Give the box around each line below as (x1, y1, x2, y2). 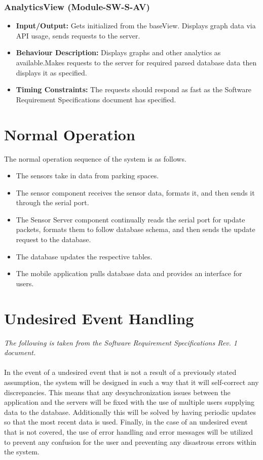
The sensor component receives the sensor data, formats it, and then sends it (16, 187, 255, 198)
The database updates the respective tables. (16, 251, 153, 261)
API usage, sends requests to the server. (16, 30, 140, 41)
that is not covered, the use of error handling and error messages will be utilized (4, 426, 253, 437)
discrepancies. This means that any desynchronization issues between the (4, 387, 231, 397)
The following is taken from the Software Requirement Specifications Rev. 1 (4, 337, 238, 348)
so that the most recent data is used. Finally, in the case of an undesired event (4, 416, 248, 427)
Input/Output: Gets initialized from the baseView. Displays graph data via (16, 20, 256, 31)
